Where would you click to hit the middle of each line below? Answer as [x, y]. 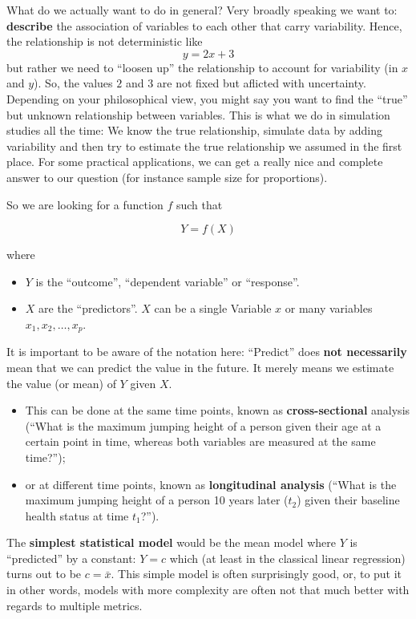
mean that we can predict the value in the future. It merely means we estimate [200, 367]
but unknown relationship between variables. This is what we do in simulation [198, 114]
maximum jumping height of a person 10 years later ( [157, 500]
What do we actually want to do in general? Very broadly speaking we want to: [202, 10]
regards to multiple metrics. [75, 605]
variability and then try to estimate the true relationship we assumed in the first [204, 146]
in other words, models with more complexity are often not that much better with [208, 590]
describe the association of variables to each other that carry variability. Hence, [204, 25]
